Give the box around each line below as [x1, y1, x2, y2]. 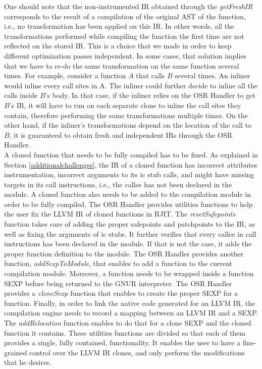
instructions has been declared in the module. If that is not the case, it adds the [4, 238, 252, 249]
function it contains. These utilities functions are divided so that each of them [4, 327, 245, 338]
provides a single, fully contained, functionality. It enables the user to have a [4, 337, 241, 348]
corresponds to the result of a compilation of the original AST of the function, [4, 11, 246, 21]
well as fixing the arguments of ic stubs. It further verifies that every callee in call [4, 228, 256, 239]
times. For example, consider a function [4, 70, 126, 81]
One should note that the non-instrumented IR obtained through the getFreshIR [4, 1, 253, 11]
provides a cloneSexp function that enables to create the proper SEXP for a [4, 288, 238, 298]
